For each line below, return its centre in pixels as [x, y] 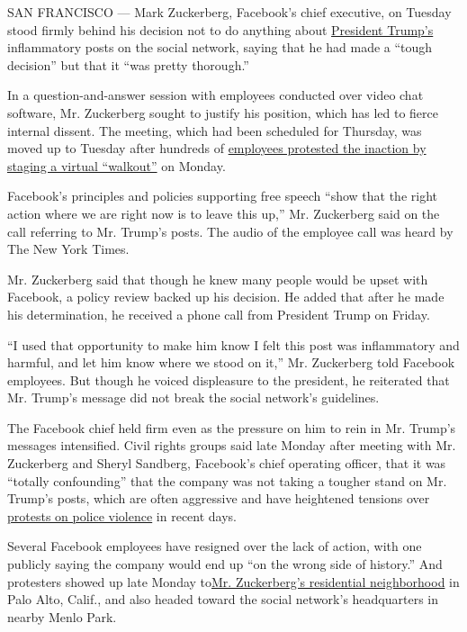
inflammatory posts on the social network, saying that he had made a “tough [220, 47]
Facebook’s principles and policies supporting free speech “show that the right [223, 196]
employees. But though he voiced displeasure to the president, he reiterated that [229, 379]
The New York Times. [68, 249]
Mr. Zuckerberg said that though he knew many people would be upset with [218, 279]
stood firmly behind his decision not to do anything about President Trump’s [220, 29]
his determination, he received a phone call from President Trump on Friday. [219, 314]
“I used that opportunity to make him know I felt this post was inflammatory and [233, 344]
